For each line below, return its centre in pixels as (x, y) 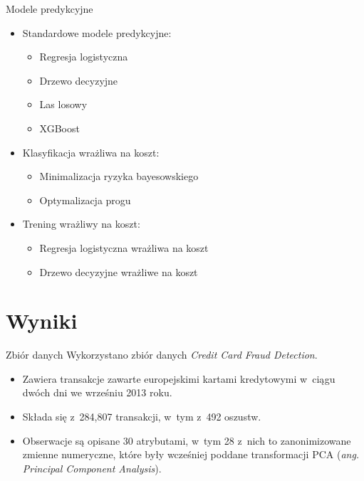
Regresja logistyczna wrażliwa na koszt (124, 247)
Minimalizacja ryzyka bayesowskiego (119, 176)
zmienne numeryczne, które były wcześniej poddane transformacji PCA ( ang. (191, 454)
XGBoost (59, 128)
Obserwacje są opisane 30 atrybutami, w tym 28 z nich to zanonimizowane (187, 440)
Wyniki (42, 321)
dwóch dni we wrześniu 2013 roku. (97, 392)
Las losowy (63, 104)
